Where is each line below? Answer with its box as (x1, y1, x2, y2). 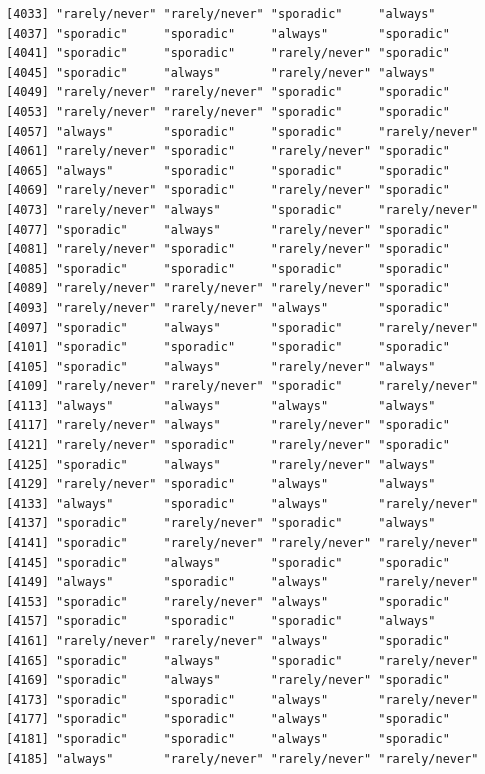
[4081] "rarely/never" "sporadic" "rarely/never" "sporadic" (6, 242, 450, 257)
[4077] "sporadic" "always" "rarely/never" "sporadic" (6, 222, 450, 237)
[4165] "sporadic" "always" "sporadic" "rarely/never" (6, 653, 479, 668)
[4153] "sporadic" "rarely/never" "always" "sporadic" (6, 594, 450, 609)
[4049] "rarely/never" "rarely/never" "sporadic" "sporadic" (6, 85, 450, 100)
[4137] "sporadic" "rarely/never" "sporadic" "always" (6, 516, 436, 531)
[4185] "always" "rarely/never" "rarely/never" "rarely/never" (6, 751, 479, 766)
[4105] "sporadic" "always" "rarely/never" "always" (6, 359, 436, 374)
